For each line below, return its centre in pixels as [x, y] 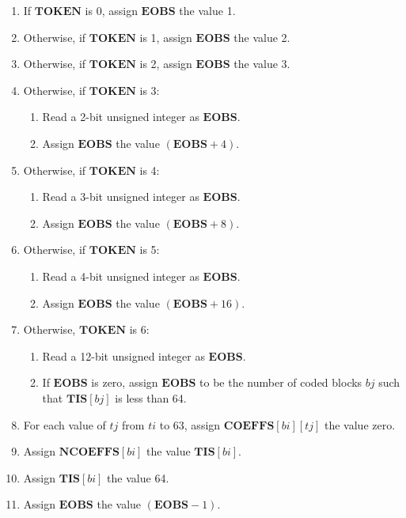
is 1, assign [166, 37]
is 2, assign [166, 64]
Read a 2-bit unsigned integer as [121, 117]
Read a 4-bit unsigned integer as [121, 276]
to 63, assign [190, 424]
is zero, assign [125, 382]
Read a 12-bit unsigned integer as [123, 355]
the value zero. [360, 424]
